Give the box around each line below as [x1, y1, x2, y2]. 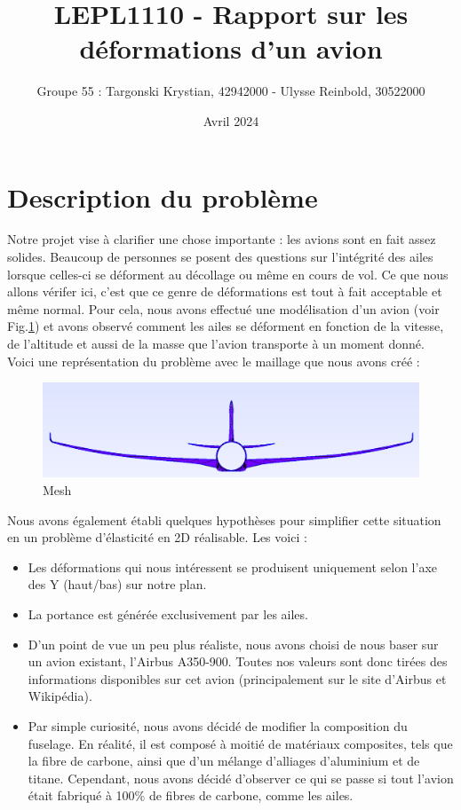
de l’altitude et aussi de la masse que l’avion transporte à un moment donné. [7, 334, 425, 352]
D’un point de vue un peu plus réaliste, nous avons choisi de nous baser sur [28, 634, 439, 653]
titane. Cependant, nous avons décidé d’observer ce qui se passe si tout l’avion [28, 768, 454, 787]
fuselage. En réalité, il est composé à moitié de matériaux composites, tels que [28, 734, 453, 752]
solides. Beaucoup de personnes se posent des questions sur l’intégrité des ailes [7, 248, 433, 266]
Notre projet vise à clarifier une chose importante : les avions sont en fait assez [7, 230, 436, 248]
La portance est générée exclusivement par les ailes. [28, 604, 308, 623]
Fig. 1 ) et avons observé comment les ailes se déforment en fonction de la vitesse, [7, 317, 444, 335]
